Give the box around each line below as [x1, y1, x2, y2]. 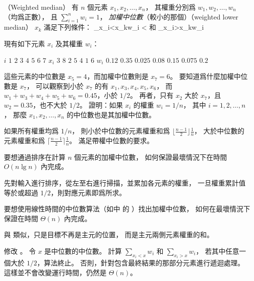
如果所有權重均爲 [4, 126, 59, 136]
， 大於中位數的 [194, 126, 245, 136]
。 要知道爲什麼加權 [170, 71, 234, 81]
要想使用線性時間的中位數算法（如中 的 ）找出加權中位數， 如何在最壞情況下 [4, 204, 250, 214]
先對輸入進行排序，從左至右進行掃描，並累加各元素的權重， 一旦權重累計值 [4, 177, 246, 187]
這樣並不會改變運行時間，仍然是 [4, 267, 106, 277]
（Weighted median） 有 [4, 2, 79, 12]
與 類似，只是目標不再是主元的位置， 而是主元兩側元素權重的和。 [4, 229, 214, 240]
